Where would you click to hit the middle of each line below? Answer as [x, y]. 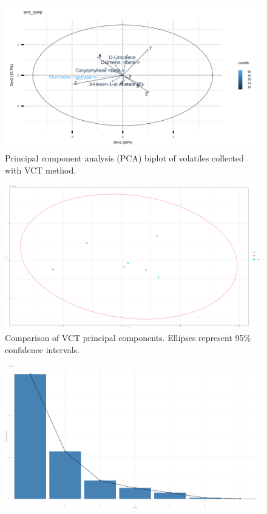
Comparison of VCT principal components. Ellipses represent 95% [128, 338]
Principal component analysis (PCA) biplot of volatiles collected [124, 158]
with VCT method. [41, 170]
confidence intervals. [42, 349]
